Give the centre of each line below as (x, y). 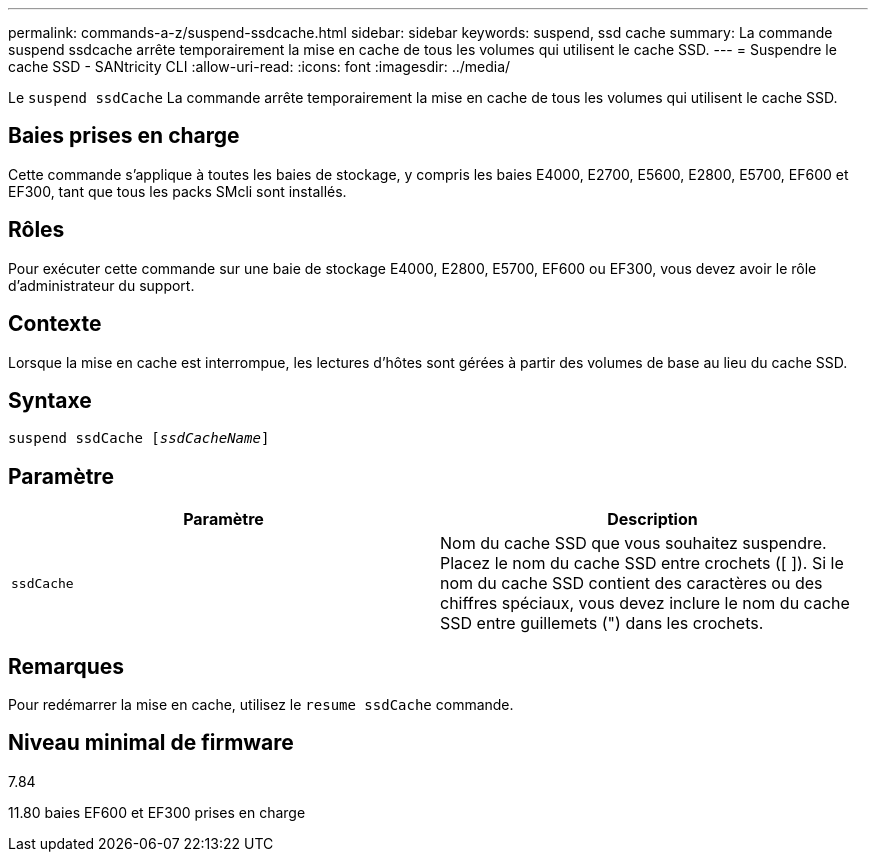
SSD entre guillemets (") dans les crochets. (602, 623)
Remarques (66, 666)
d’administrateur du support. (101, 285)
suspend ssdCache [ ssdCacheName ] (139, 438)
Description (652, 519)
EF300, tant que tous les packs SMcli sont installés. (177, 191)
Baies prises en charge (124, 136)
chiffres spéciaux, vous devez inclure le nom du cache (645, 603)
